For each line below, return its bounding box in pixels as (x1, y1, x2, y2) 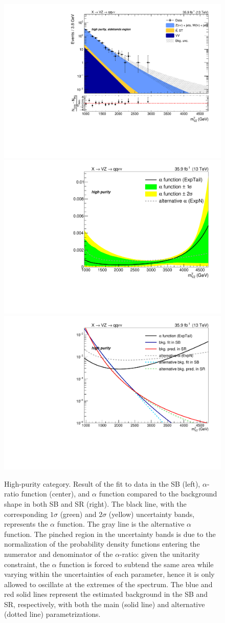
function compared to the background (99, 488, 217, 499)
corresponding (4, 508, 48, 519)
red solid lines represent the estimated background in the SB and (4, 589, 208, 599)
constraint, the (4, 558, 50, 569)
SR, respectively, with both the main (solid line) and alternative (4, 598, 205, 609)
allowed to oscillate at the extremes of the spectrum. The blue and (4, 578, 213, 589)
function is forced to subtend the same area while (59, 558, 214, 569)
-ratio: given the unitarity (120, 548, 200, 559)
